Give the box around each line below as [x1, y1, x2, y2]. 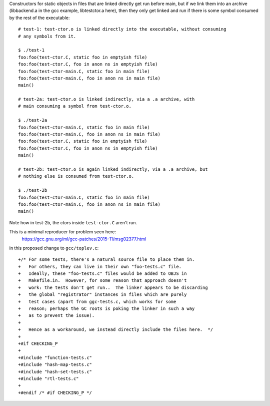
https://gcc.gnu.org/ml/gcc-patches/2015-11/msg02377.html [21, 236, 146, 242]
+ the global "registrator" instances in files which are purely [18, 292, 187, 297]
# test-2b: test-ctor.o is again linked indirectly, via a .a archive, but [18, 166, 208, 172]
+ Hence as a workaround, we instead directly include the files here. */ [18, 327, 213, 332]
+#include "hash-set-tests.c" [18, 368, 92, 374]
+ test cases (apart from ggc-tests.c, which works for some [18, 298, 176, 304]
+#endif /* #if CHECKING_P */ [18, 389, 92, 395]
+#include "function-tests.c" [18, 354, 92, 360]
